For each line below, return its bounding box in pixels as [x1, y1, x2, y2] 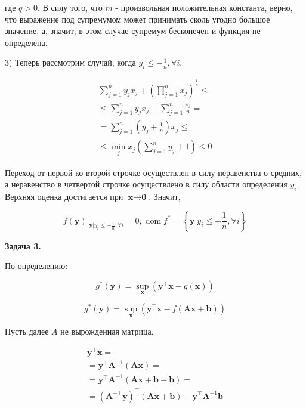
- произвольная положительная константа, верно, [115, 1, 293, 13]
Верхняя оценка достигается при [5, 190, 123, 203]
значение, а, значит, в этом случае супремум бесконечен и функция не [5, 24, 261, 37]
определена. [5, 36, 48, 48]
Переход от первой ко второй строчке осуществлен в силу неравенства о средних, [5, 166, 302, 178]
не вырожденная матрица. [60, 325, 154, 338]
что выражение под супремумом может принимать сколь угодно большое [5, 13, 270, 25]
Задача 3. [5, 239, 41, 252]
